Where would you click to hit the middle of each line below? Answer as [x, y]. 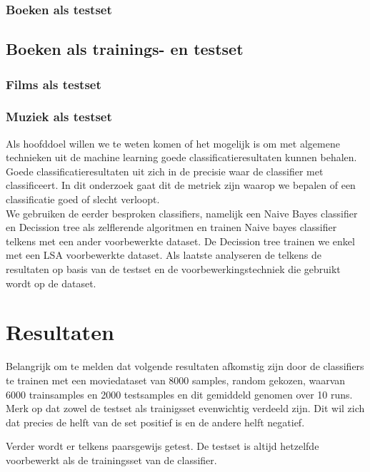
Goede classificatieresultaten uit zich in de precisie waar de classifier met [165, 171]
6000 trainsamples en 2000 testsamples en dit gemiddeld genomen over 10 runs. [179, 394]
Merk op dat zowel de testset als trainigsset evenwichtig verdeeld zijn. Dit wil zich [185, 408]
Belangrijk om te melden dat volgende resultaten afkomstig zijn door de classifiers [185, 366]
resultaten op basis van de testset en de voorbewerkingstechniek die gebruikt [173, 269]
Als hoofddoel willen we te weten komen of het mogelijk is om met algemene [173, 143]
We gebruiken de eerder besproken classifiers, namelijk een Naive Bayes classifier [182, 213]
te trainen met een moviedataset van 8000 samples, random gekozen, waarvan [176, 380]
